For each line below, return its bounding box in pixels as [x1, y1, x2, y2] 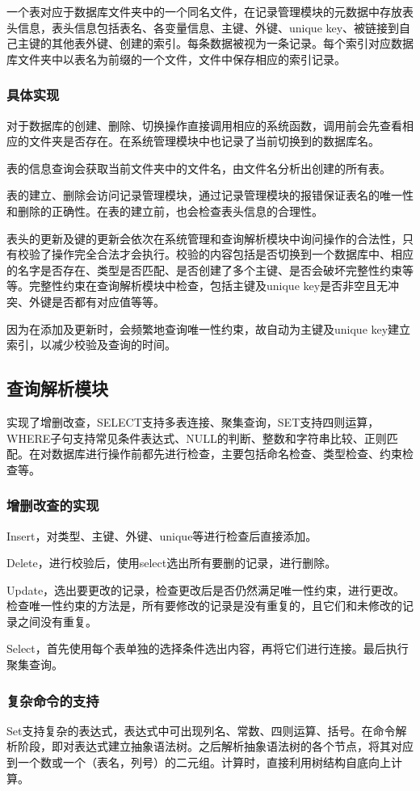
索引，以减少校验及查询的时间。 [6, 336, 176, 353]
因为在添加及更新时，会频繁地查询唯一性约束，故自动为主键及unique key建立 [6, 320, 411, 337]
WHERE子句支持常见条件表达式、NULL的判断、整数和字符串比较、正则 [6, 429, 387, 446]
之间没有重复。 [17, 612, 97, 629]
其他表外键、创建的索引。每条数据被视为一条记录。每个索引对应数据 [51, 35, 414, 52]
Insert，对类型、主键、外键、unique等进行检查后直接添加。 [6, 527, 317, 544]
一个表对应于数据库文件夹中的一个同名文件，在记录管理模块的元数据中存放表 [6, 3, 414, 19]
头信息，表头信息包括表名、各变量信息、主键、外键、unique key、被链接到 [6, 19, 400, 36]
